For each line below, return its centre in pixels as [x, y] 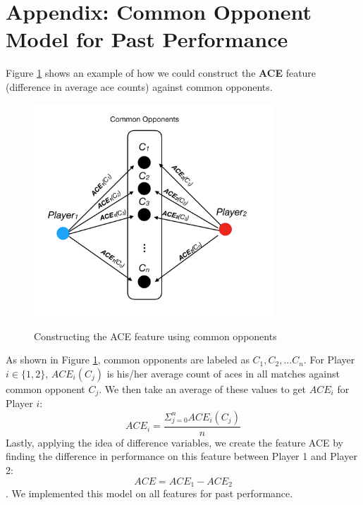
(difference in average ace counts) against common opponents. [139, 86]
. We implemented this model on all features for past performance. [149, 493]
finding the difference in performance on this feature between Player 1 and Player [181, 456]
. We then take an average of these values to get [203, 388]
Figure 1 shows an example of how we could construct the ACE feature [161, 73]
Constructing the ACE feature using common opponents [155, 336]
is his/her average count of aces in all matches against [223, 373]
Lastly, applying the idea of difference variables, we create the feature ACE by [175, 442]
